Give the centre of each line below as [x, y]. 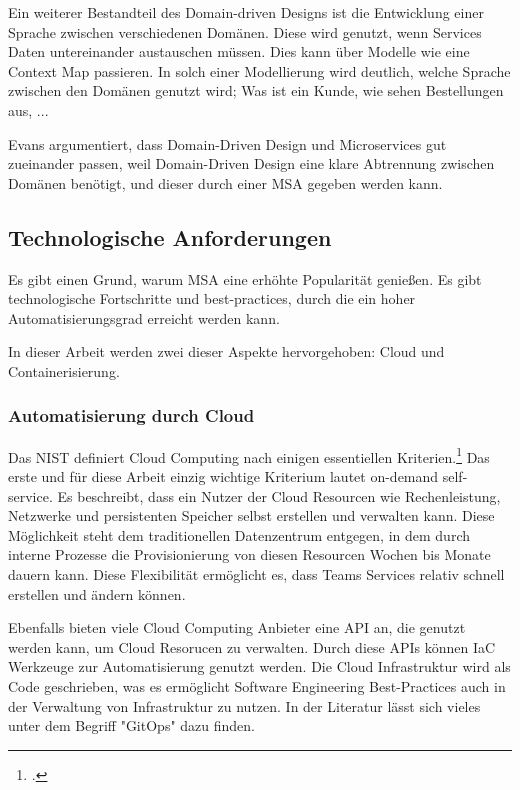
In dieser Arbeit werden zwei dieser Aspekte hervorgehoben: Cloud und [226, 351]
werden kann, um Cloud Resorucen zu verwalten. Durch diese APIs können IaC [252, 646]
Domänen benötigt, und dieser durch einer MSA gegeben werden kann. [225, 182]
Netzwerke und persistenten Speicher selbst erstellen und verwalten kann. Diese [251, 515]
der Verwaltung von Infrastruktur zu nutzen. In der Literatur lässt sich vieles [244, 705]
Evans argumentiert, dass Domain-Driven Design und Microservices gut [227, 143]
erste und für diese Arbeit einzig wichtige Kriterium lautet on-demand [223, 475]
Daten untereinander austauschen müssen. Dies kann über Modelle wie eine [239, 51]
